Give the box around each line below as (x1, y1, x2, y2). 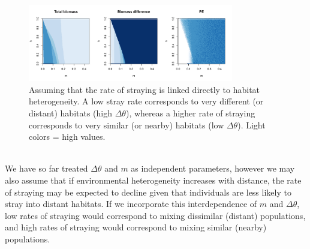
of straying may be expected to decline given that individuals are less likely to (5, 185, 291, 198)
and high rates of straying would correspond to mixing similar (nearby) (5, 221, 267, 233)
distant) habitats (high (29, 106, 113, 119)
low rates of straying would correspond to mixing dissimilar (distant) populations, (5, 209, 306, 221)
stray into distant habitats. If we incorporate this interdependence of (5, 197, 257, 210)
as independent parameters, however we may (131, 162, 295, 175)
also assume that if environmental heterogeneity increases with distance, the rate (5, 173, 302, 186)
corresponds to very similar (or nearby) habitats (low (29, 118, 224, 131)
